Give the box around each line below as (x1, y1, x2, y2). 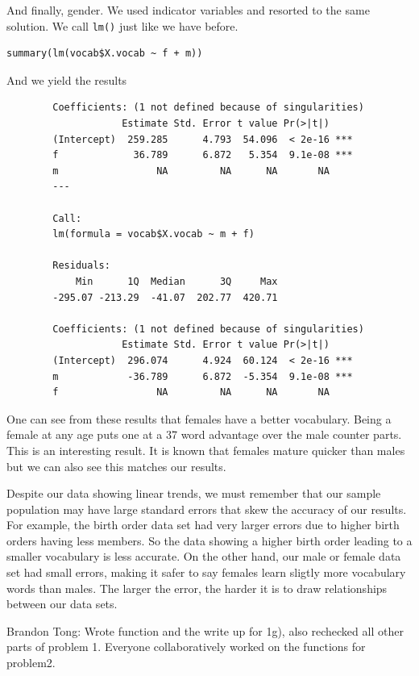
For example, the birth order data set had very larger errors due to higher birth (6, 516, 400, 533)
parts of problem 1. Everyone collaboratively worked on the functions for (6, 638, 366, 655)
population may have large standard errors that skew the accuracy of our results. (6, 500, 407, 517)
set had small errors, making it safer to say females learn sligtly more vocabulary (6, 564, 406, 581)
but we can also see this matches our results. (6, 457, 226, 474)
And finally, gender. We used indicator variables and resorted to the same (6, 2, 370, 18)
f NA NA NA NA (52, 386, 330, 399)
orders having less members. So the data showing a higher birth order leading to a (6, 532, 413, 549)
